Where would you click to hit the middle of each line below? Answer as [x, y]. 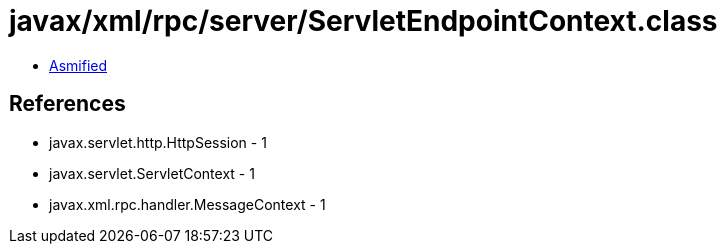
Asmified [78, 65]
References [67, 104]
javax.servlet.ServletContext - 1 [152, 173]
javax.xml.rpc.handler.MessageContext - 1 [187, 204]
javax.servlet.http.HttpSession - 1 [158, 142]
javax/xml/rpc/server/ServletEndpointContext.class [363, 21]
